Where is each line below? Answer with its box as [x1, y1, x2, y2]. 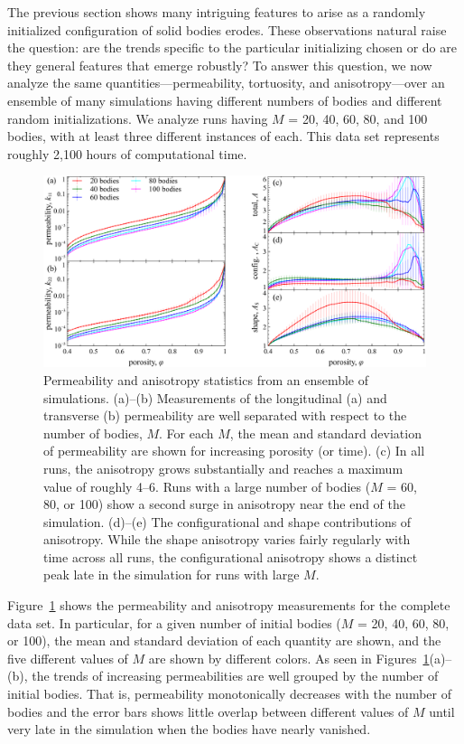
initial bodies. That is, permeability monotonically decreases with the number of [7, 684, 451, 703]
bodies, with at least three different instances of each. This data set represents [7, 127, 440, 146]
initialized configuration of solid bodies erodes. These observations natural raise [7, 20, 447, 39]
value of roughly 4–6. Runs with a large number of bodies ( [43, 476, 371, 495]
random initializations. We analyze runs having [7, 108, 268, 127]
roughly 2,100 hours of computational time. [7, 144, 247, 163]
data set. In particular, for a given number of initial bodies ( [7, 613, 341, 632]
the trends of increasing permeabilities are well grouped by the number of [32, 666, 439, 685]
